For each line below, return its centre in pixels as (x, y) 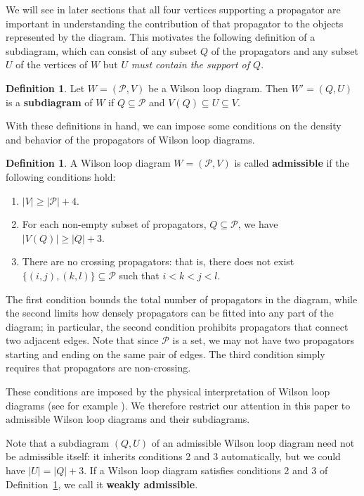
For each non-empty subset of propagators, (114, 224)
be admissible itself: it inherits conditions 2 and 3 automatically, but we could (173, 456)
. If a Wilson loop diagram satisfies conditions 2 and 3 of (206, 470)
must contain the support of (190, 64)
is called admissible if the (292, 163)
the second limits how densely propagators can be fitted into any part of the (170, 313)
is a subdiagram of (49, 102)
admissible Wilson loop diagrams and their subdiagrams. (128, 419)
